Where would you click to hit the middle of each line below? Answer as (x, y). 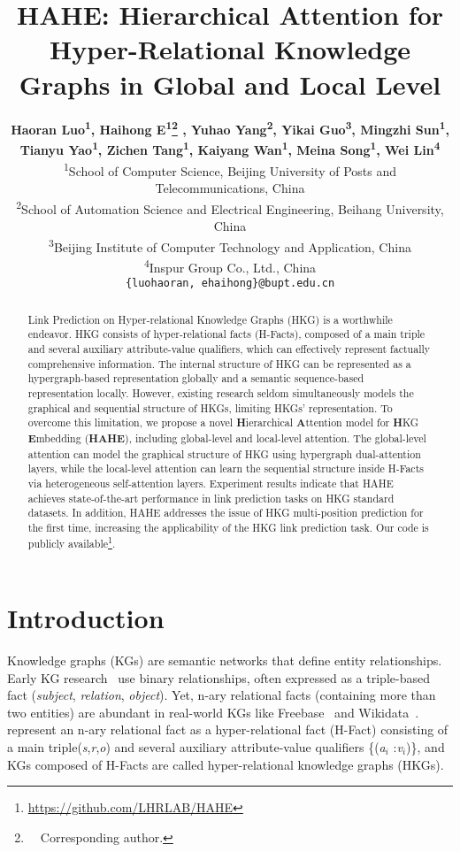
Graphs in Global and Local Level (230, 84)
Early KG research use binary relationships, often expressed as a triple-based (218, 677)
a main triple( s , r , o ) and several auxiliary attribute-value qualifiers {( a (196, 747)
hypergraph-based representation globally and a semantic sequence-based (196, 378)
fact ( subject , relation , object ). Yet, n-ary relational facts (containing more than (222, 695)
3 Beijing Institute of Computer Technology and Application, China (230, 245)
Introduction (86, 618)
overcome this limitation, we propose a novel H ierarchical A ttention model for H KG (223, 423)
